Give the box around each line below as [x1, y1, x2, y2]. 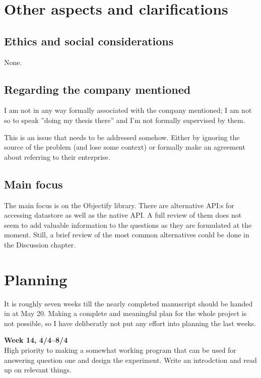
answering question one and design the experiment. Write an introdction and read [4, 354, 257, 365]
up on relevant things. [4, 364, 72, 375]
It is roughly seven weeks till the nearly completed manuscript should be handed [4, 298, 253, 308]
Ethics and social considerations [4, 33, 174, 48]
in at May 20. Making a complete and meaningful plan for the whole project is [4, 308, 247, 319]
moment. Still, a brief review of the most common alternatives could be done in [4, 229, 249, 240]
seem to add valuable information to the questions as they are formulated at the [4, 219, 252, 230]
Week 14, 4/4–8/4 [4, 335, 68, 345]
